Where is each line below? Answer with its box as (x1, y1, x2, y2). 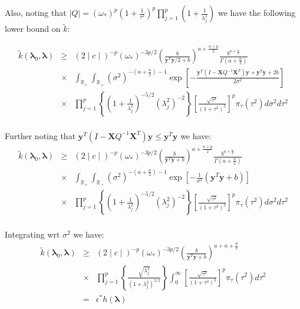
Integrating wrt (5, 228, 60, 241)
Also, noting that (5, 6, 67, 18)
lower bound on (5, 22, 61, 35)
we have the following (217, 6, 296, 18)
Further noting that (5, 129, 76, 142)
